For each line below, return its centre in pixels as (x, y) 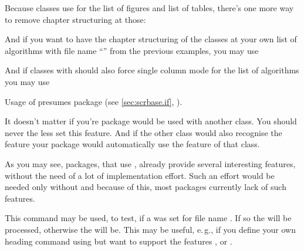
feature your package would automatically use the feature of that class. (132, 144)
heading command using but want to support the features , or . (119, 241)
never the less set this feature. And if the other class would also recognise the (143, 132)
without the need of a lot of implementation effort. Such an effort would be (140, 175)
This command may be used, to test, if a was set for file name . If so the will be (148, 218)
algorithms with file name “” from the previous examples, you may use (132, 50)
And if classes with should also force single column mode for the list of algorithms (152, 70)
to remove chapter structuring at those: (75, 19)
